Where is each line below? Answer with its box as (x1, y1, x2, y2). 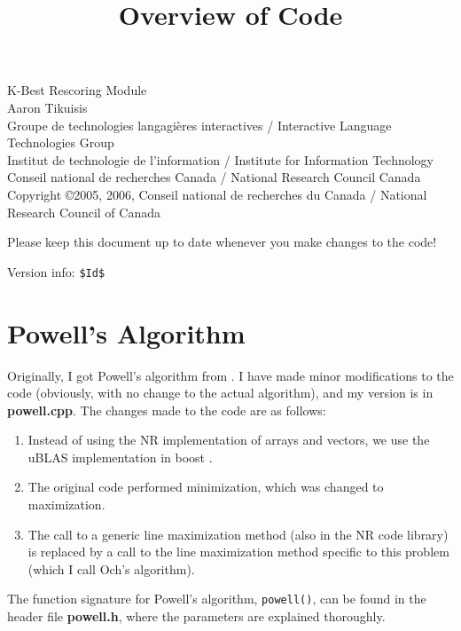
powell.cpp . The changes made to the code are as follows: (7, 400, 326, 419)
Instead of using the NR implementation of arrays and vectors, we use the (27, 430, 430, 449)
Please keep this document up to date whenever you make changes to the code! (7, 233, 437, 251)
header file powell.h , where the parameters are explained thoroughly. (7, 607, 386, 626)
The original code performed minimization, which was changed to (27, 477, 384, 496)
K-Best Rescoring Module (7, 81, 147, 99)
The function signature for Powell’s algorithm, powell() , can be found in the (7, 589, 426, 608)
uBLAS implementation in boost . (27, 447, 213, 466)
